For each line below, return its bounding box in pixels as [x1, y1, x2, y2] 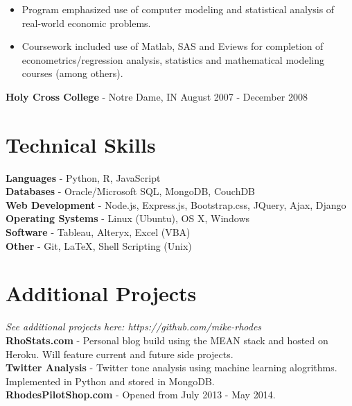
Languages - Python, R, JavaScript [6, 170, 161, 185]
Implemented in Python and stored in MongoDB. [6, 373, 215, 388]
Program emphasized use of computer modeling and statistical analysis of [21, 2, 335, 16]
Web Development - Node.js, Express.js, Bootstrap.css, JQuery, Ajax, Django [6, 197, 346, 212]
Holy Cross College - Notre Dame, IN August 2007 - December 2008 [6, 89, 308, 103]
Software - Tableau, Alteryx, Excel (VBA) [6, 225, 191, 239]
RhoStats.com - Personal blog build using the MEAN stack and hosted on [6, 332, 328, 347]
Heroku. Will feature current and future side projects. [6, 346, 234, 361]
